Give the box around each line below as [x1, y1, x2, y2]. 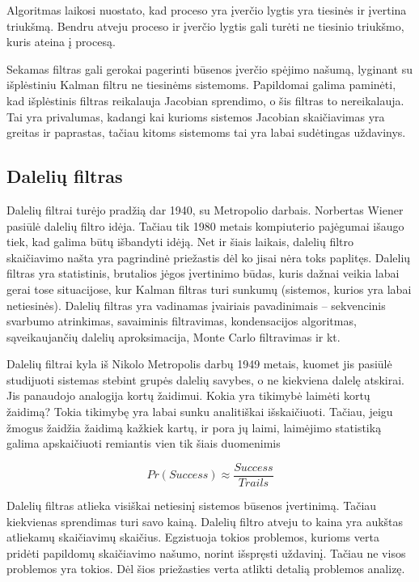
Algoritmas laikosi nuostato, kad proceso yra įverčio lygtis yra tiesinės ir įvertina [6, 2, 407, 18]
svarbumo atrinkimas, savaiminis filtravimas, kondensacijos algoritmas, [6, 312, 357, 329]
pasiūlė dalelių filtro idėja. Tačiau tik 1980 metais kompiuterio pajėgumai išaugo [6, 217, 404, 234]
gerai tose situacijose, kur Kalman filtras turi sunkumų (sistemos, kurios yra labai [6, 280, 412, 297]
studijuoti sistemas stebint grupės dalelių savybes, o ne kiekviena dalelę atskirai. [6, 371, 404, 388]
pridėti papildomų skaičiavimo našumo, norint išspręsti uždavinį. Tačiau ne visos [6, 544, 406, 561]
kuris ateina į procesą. [6, 33, 116, 50]
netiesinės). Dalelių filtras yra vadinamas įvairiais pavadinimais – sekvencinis [6, 296, 386, 313]
